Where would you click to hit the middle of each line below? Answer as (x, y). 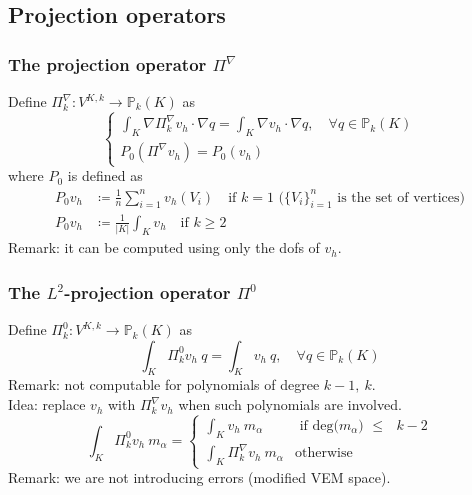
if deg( (319, 425)
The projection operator (107, 63)
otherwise (324, 453)
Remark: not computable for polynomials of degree (164, 384)
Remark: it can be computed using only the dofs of (164, 247)
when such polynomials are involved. (290, 404)
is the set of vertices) (401, 197)
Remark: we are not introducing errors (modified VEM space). (199, 477)
